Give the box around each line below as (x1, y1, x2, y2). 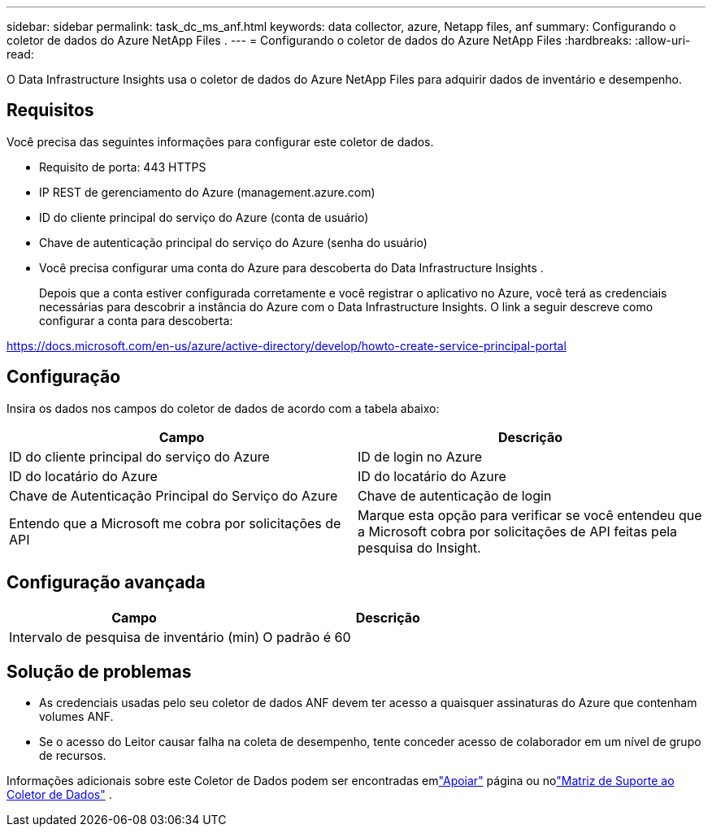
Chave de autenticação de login (358, 487, 552, 504)
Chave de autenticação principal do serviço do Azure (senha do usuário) (39, 235, 428, 249)
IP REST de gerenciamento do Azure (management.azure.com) (39, 184, 376, 199)
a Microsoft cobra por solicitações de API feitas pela (358, 523, 678, 540)
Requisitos (7, 100, 94, 121)
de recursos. (39, 748, 106, 763)
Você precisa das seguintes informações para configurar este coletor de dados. (7, 134, 434, 149)
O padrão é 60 (263, 628, 351, 645)
